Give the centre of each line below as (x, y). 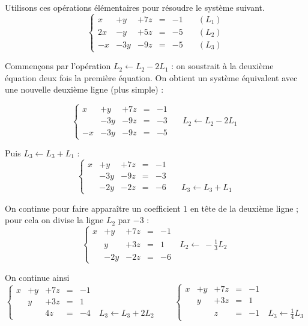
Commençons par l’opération (58, 66)
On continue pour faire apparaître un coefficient (93, 208)
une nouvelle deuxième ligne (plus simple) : (84, 89)
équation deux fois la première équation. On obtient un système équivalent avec (151, 77)
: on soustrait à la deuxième (222, 66)
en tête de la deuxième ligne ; (244, 208)
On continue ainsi (37, 277)
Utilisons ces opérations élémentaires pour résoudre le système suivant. (135, 7)
